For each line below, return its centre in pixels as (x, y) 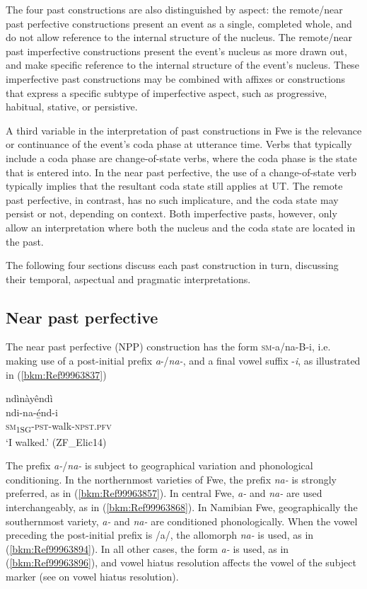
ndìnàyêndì (29, 398)
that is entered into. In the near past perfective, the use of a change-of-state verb (181, 172)
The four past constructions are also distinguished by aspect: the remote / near (174, 9)
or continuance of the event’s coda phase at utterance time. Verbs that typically (179, 144)
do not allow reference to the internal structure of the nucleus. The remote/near (179, 37)
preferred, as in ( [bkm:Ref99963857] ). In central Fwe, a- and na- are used (164, 493)
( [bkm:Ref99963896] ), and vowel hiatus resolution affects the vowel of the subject (181, 562)
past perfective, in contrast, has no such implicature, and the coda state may (172, 199)
